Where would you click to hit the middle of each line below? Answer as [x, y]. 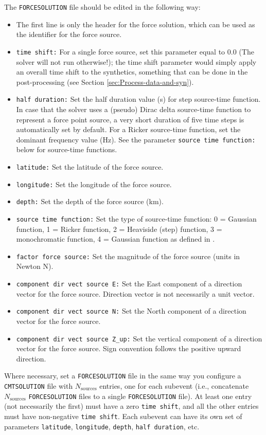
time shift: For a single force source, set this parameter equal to [121, 51]
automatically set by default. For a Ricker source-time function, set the [128, 129]
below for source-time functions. [67, 149]
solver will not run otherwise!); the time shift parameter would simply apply [136, 61]
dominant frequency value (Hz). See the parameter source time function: [136, 139]
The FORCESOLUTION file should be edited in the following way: [102, 7]
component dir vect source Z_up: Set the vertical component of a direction [139, 338]
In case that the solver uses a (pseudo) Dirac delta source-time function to [134, 109]
